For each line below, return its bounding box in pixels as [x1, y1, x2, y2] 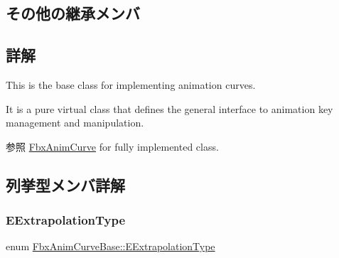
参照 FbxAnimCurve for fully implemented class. [6, 139, 219, 154]
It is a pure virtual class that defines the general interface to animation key [6, 101, 333, 116]
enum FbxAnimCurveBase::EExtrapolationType [6, 239, 215, 254]
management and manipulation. [6, 115, 144, 130]
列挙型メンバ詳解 [6, 173, 125, 195]
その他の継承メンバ [6, 2, 140, 24]
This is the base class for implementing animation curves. [6, 77, 256, 92]
